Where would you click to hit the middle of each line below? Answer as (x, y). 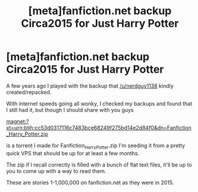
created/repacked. (29, 92)
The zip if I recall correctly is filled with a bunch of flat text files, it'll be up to (99, 165)
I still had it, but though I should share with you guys (70, 110)
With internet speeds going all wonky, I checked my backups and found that (99, 103)
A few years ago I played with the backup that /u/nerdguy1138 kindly (90, 86)
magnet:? (18, 121)
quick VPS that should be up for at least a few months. (73, 153)
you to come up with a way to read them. (56, 171)
